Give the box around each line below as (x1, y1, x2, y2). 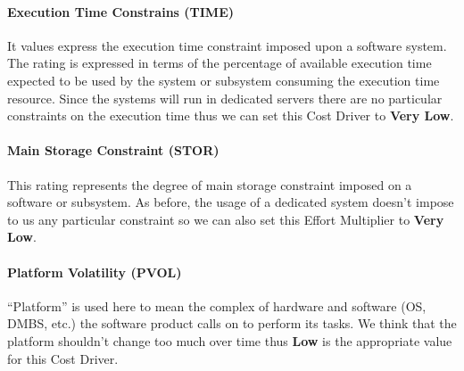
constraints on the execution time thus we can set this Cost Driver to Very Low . (7, 106, 454, 125)
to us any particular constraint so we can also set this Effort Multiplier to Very (7, 210, 444, 228)
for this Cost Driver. (7, 349, 119, 367)
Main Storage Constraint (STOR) (7, 141, 220, 160)
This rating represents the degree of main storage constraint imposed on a (7, 175, 412, 194)
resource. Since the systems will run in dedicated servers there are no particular (7, 88, 443, 107)
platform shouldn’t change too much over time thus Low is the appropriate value (7, 331, 452, 350)
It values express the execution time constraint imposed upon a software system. (7, 36, 447, 54)
